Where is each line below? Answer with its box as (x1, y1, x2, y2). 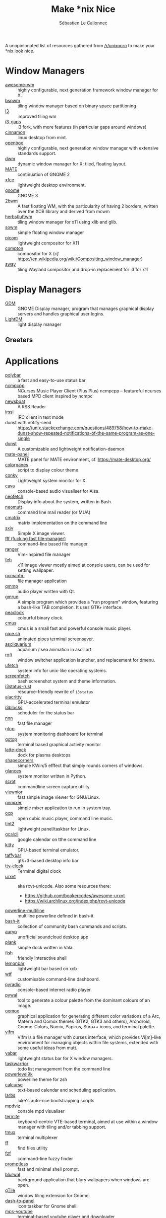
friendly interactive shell (17, 955, 67, 961)
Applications (5, 356, 59, 367)
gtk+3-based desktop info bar (17, 858, 79, 864)
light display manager (17, 321, 62, 327)
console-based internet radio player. (17, 987, 92, 993)
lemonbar (5, 960, 25, 967)
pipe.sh (5, 631, 21, 637)
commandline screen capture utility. (17, 784, 91, 790)
